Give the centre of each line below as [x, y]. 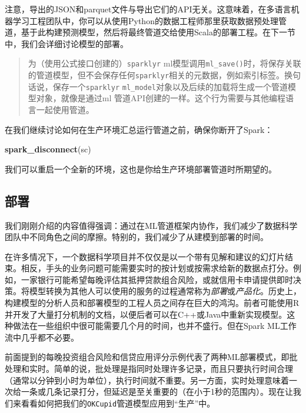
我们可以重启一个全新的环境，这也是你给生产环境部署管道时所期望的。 [141, 169]
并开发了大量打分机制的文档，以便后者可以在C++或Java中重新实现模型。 [146, 314]
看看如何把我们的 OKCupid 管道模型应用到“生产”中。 [118, 403]
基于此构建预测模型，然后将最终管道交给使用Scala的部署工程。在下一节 [158, 32]
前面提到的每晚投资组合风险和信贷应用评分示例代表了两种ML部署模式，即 [147, 357]
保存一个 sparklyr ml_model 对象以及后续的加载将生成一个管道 [170, 86]
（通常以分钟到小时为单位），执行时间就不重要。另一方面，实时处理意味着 [147, 380]
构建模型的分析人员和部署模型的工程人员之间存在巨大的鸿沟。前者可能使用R [152, 303]
